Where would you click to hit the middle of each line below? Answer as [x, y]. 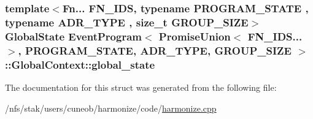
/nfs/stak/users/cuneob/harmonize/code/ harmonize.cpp [111, 108]
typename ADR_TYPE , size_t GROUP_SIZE [127, 22]
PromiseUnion [195, 36]
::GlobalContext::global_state [80, 64]
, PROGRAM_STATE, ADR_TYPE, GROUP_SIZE [155, 50]
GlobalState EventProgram [73, 36]
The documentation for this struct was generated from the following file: [141, 87]
